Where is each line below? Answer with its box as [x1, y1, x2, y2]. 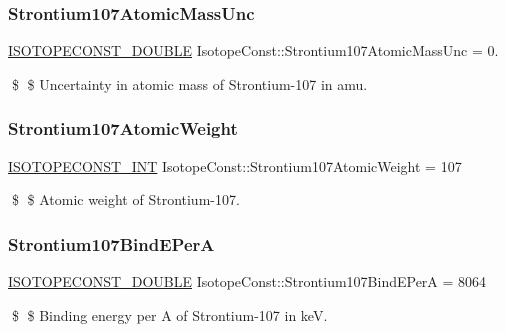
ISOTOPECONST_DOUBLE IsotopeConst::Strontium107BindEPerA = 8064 [8, 271, 487, 292]
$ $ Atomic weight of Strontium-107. [11, 189, 240, 210]
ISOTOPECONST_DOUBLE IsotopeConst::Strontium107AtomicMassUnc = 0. [8, 40, 499, 61]
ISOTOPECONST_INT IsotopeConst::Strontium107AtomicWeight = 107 [8, 155, 462, 176]
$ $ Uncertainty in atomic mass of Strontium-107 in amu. [11, 73, 368, 94]
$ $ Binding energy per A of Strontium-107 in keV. [11, 304, 328, 325]
